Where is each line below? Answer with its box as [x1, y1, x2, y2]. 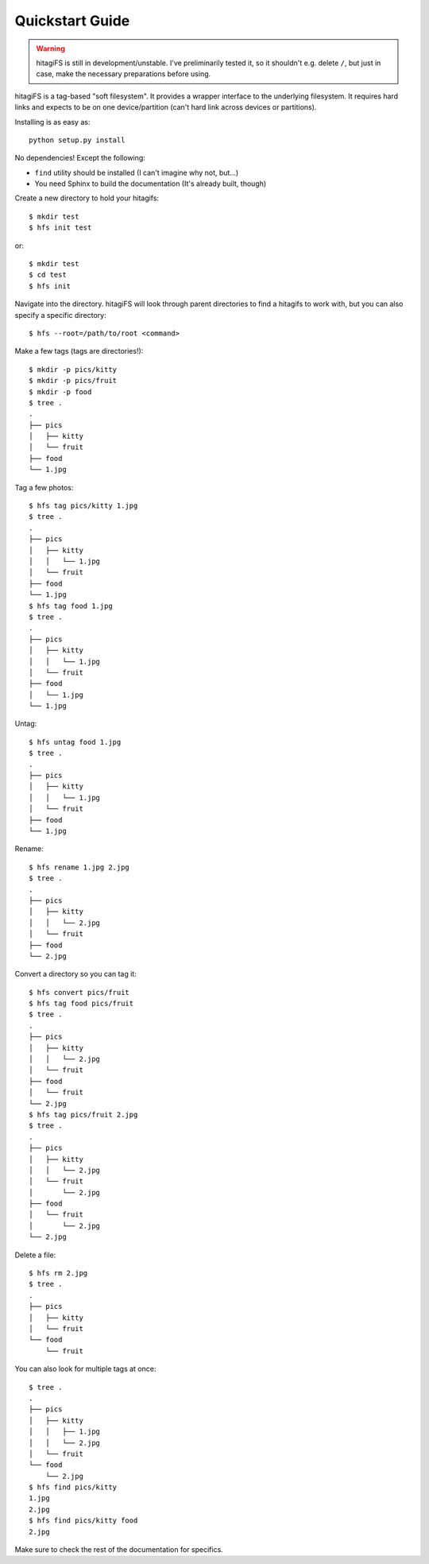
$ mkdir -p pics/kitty [29, 365, 118, 374]
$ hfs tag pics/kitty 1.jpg [29, 501, 138, 510]
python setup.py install [29, 135, 126, 145]
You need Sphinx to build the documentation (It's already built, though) [34, 179, 267, 188]
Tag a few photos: [14, 482, 74, 492]
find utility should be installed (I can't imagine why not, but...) [34, 168, 239, 177]
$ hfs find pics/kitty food [29, 1516, 138, 1525]
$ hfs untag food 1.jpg [29, 737, 122, 746]
